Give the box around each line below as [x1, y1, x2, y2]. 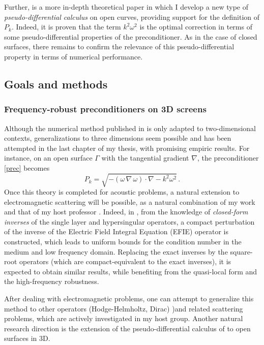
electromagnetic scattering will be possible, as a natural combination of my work [4, 196, 255, 207]
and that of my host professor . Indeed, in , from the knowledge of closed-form [4, 206, 248, 217]
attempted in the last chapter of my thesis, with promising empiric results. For [4, 142, 250, 153]
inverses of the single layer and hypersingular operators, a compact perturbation [4, 216, 255, 227]
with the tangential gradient [101, 152, 189, 163]
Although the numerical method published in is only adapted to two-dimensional [4, 122, 256, 133]
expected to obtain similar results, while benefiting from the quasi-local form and [4, 266, 257, 276]
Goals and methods [4, 76, 108, 91]
